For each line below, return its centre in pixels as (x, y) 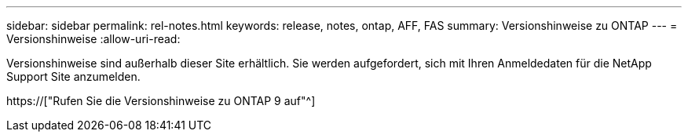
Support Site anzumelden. (73, 76)
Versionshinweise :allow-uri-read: (93, 39)
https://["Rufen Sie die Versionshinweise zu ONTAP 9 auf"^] (161, 101)
